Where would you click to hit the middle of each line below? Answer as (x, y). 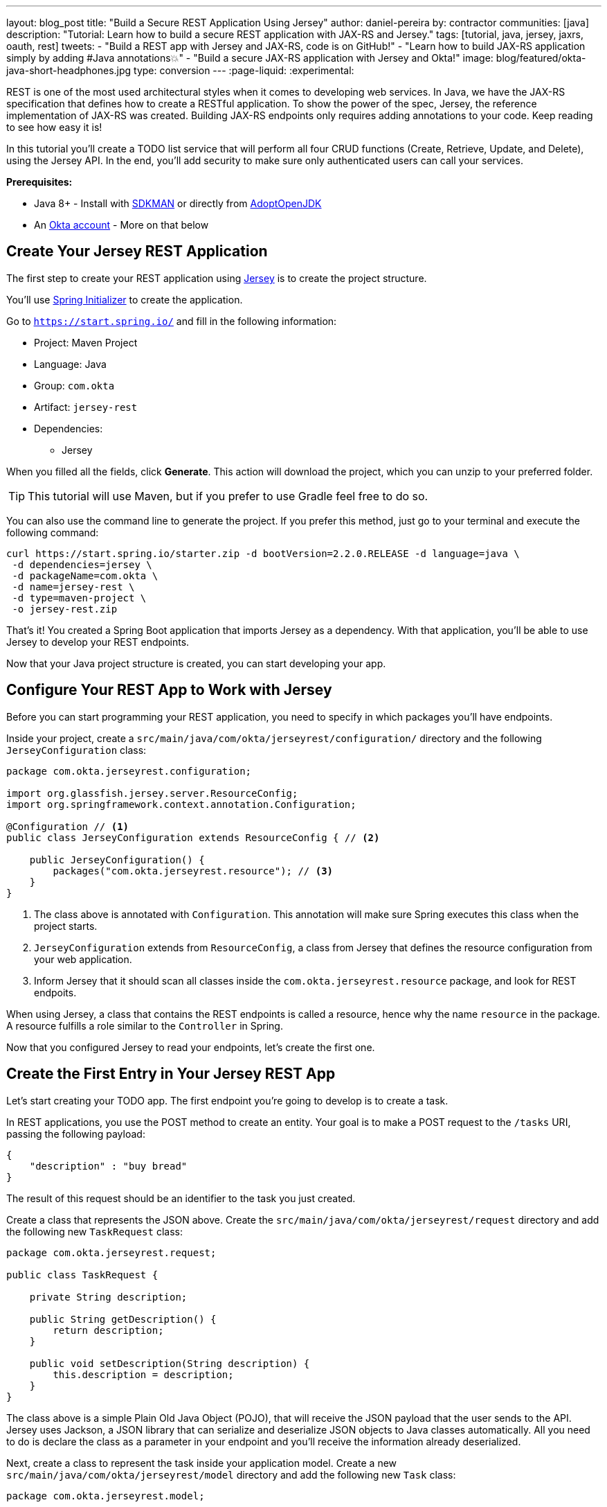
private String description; (108, 1297)
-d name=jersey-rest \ (73, 587)
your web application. (83, 959)
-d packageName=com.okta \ (85, 575)
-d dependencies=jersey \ (82, 564)
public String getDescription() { (123, 1319)
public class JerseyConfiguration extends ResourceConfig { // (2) (193, 837)
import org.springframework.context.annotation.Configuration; (181, 804)
